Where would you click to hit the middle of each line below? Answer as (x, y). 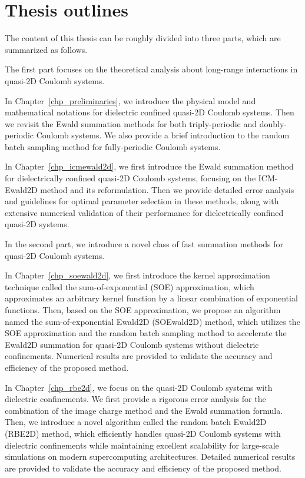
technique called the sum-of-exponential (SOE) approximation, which (130, 286)
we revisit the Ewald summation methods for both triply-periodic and (131, 123)
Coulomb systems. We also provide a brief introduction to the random (163, 135)
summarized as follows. (46, 49)
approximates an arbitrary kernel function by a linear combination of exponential (151, 298)
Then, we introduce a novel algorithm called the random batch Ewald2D (136, 422)
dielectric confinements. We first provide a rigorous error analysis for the (135, 399)
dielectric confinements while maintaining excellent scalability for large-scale (142, 445)
